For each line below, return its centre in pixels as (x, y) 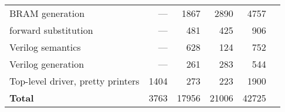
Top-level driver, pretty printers (74, 81)
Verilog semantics (45, 47)
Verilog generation (47, 64)
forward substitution (51, 30)
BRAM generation (47, 13)
